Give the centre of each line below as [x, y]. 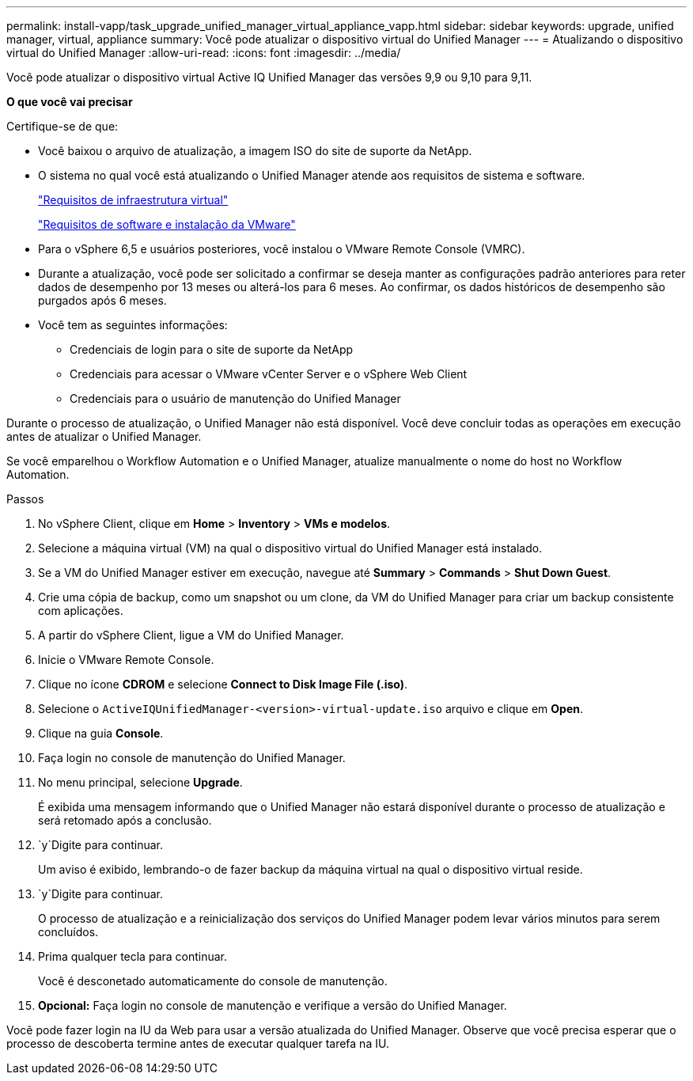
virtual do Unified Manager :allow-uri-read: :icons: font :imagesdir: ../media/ [204, 53]
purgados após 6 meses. [102, 300]
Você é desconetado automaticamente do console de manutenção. [213, 981]
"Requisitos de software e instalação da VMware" [167, 224]
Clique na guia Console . [101, 733]
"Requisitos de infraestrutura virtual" [133, 200]
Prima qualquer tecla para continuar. [133, 956]
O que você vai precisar [70, 102]
